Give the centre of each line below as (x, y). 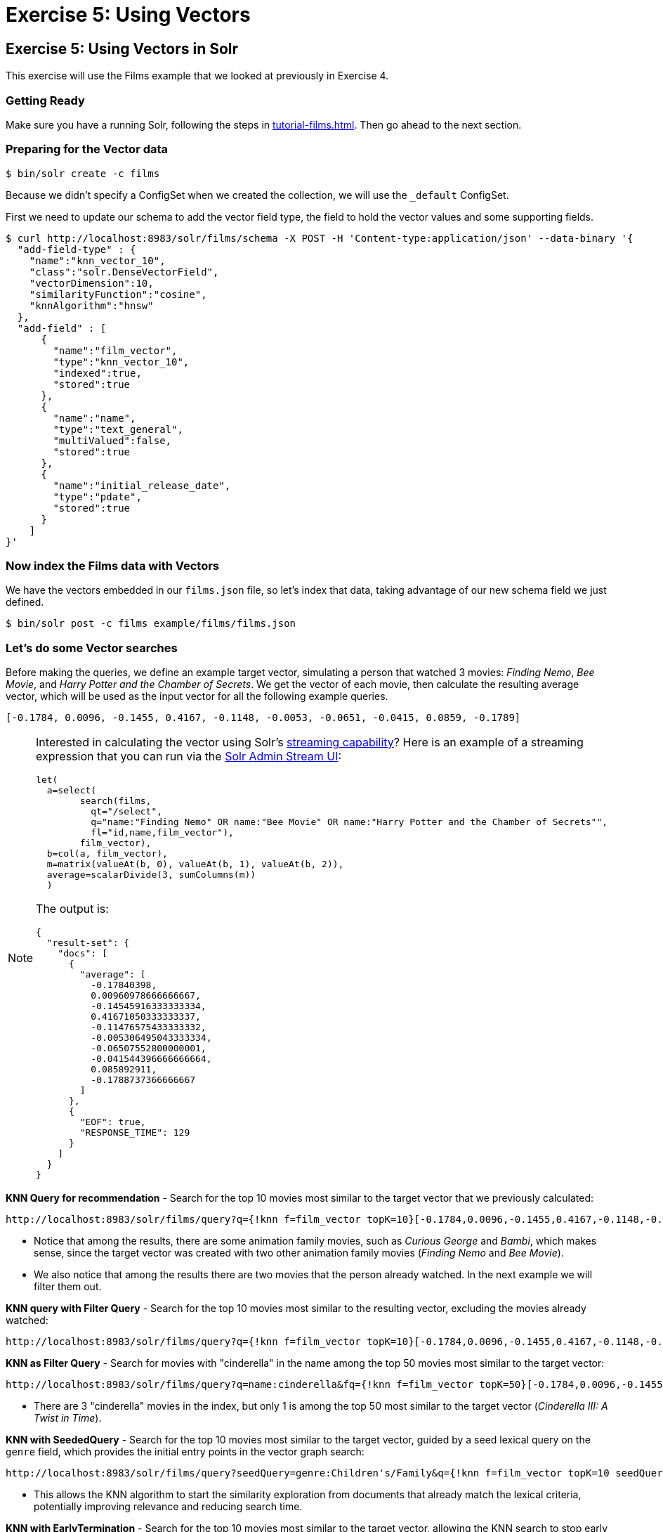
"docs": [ (83, 954)
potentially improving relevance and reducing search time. (168, 1507)
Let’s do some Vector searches (92, 648)
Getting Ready (45, 100)
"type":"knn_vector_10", (121, 362)
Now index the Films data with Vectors (112, 566)
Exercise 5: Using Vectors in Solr (122, 48)
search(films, (116, 801)
